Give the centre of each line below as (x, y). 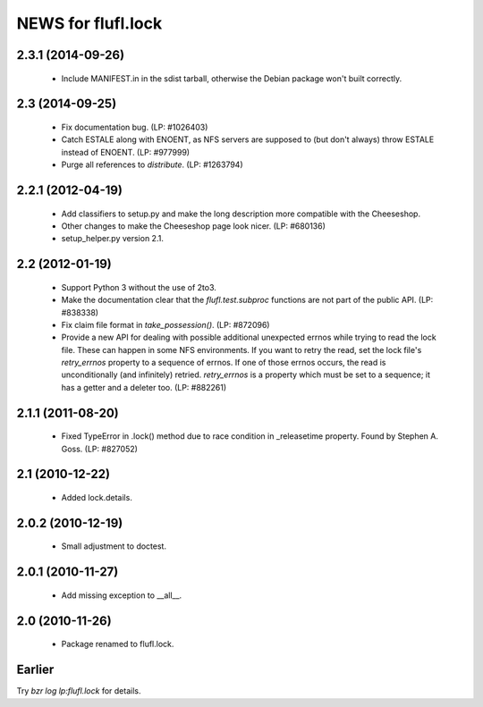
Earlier (35, 670)
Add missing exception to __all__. (122, 595)
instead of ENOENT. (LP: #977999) (126, 152)
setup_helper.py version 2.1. (113, 239)
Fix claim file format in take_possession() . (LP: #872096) (165, 324)
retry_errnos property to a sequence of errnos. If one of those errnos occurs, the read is (224, 363)
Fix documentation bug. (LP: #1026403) (135, 127)
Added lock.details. (97, 498)
